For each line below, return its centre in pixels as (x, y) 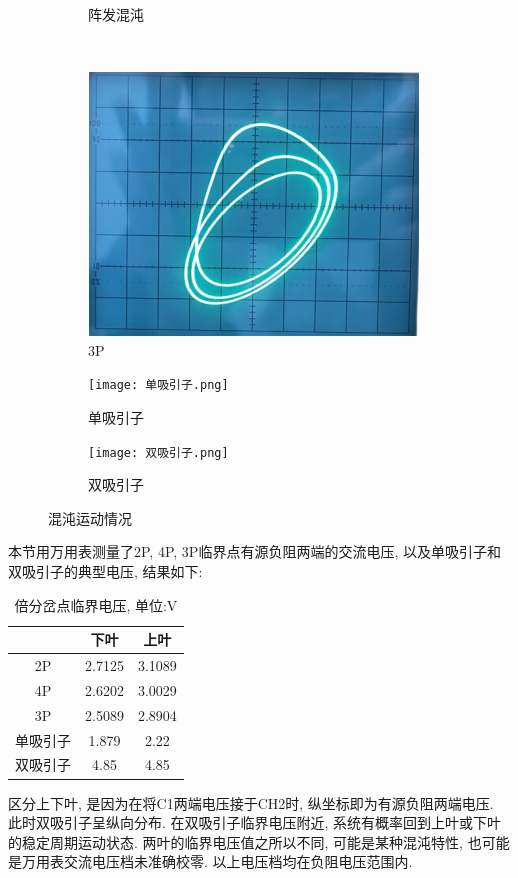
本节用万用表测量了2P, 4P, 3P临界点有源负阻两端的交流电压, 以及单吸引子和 (254, 551)
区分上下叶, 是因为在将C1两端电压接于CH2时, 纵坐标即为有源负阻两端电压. (251, 802)
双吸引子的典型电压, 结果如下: (105, 571)
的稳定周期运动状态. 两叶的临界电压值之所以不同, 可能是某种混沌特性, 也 (245, 841)
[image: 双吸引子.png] (158, 452)
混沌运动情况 (90, 517)
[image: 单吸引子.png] (158, 385)
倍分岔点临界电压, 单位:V (96, 604)
